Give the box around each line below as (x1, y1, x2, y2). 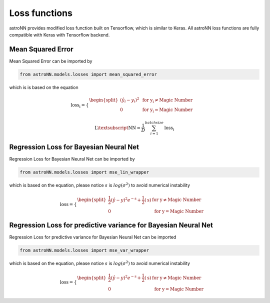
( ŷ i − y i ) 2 (120, 96, 139, 104)
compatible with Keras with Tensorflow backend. (9, 31, 110, 37)
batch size (145, 120, 164, 125)
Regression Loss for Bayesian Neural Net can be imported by (9, 156, 135, 162)
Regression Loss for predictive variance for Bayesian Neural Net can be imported (9, 234, 176, 240)
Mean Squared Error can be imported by (9, 58, 92, 64)
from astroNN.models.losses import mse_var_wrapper (19, 247, 149, 253)
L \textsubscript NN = (94, 125, 141, 130)
